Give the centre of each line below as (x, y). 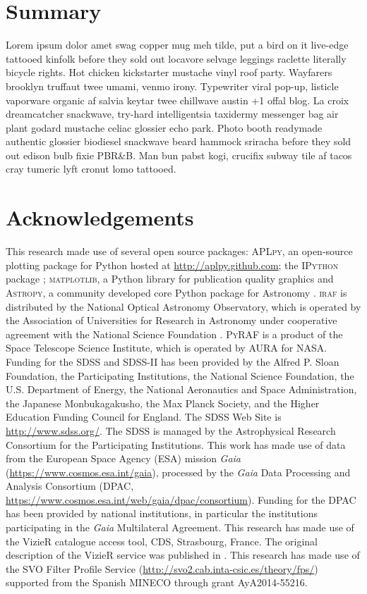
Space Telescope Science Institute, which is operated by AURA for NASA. (167, 348)
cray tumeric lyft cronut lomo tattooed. (91, 169)
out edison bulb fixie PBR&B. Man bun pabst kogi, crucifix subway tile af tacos (179, 155)
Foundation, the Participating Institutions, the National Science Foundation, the (180, 375)
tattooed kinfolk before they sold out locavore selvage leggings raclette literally (176, 58)
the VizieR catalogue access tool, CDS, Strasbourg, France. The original (162, 541)
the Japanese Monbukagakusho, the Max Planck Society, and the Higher (163, 403)
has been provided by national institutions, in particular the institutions (162, 513)
